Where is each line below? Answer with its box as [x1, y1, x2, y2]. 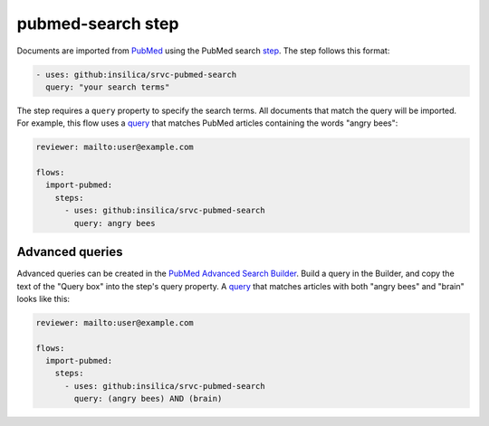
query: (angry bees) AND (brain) [73, 393, 223, 404]
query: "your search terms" [45, 81, 170, 92]
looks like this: [16, 293, 71, 304]
